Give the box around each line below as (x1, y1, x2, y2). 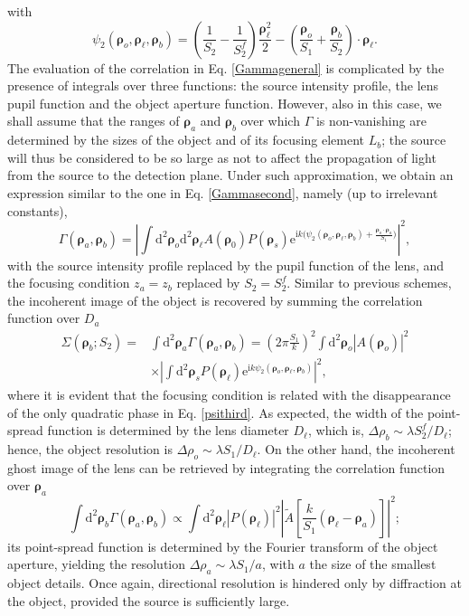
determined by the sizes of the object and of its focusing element (7, 130, 365, 149)
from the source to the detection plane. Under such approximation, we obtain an (7, 166, 454, 185)
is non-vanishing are (315, 111, 427, 130)
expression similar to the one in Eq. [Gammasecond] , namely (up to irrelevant (7, 183, 438, 202)
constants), (7, 201, 68, 220)
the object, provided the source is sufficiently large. (7, 591, 290, 610)
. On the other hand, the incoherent (257, 440, 455, 459)
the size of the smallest (309, 554, 436, 573)
